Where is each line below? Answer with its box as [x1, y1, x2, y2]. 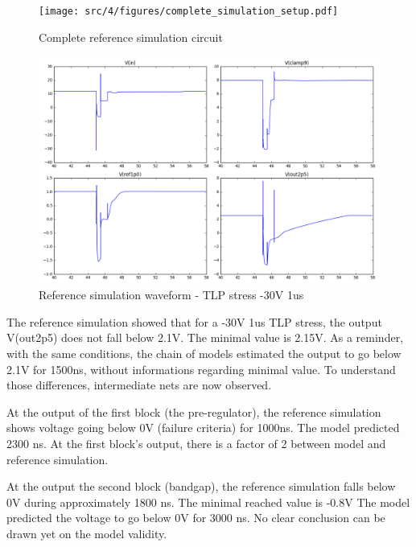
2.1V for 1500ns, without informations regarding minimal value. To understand [6, 360, 396, 377]
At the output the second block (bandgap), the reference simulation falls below [6, 478, 396, 495]
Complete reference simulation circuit [39, 28, 223, 45]
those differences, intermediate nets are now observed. [6, 376, 272, 393]
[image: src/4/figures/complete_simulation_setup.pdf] [39, 6, 339, 17]
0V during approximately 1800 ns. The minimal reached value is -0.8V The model [6, 493, 410, 510]
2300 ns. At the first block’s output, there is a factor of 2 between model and [6, 434, 386, 451]
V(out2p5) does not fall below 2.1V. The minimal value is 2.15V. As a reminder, [6, 329, 404, 346]
